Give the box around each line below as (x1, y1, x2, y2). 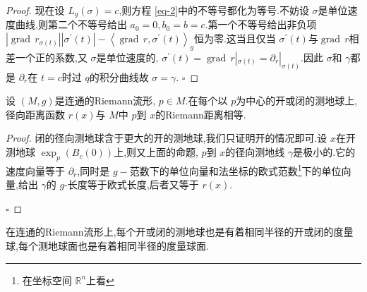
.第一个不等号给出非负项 (205, 17, 317, 32)
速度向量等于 (6, 163, 65, 178)
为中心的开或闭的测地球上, (236, 93, 358, 108)
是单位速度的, (96, 49, 159, 64)
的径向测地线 (225, 145, 285, 159)
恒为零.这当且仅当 (193, 31, 276, 46)
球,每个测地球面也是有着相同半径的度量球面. (6, 238, 209, 253)
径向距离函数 (6, 107, 65, 121)
